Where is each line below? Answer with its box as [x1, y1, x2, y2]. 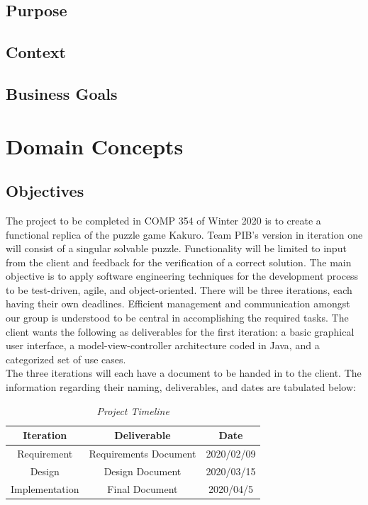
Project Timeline [96, 403, 169, 418]
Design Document [104, 463, 182, 478]
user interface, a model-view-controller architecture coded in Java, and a [6, 338, 320, 353]
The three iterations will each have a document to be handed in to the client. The [6, 365, 362, 380]
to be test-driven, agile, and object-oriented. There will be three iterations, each [6, 282, 352, 297]
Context [6, 41, 66, 63]
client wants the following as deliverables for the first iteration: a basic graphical [6, 324, 355, 339]
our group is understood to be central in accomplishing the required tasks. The [6, 310, 349, 325]
